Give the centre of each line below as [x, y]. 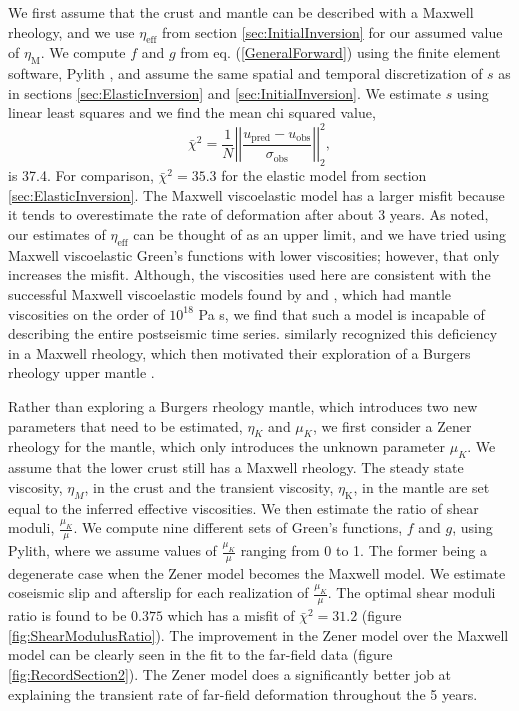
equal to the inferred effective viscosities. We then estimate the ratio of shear [243, 507]
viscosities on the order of [86, 313]
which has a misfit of [231, 615]
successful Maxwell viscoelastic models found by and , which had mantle [230, 294]
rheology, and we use [71, 31]
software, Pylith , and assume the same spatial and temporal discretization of [245, 73]
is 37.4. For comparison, [81, 175]
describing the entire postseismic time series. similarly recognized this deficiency [253, 333]
